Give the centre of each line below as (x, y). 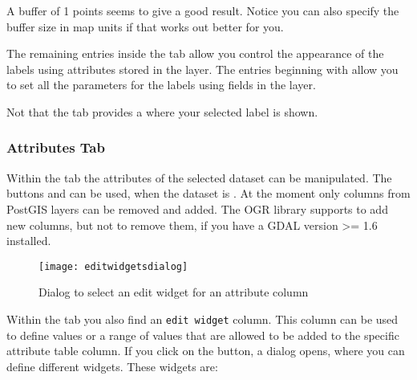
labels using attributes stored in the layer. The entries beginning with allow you (202, 69)
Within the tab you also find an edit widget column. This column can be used (202, 319)
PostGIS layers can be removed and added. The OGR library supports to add (197, 208)
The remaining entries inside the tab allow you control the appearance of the (195, 53)
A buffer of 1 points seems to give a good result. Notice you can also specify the (203, 10)
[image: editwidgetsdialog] (113, 266)
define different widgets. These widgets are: (112, 366)
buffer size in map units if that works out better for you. (145, 26)
